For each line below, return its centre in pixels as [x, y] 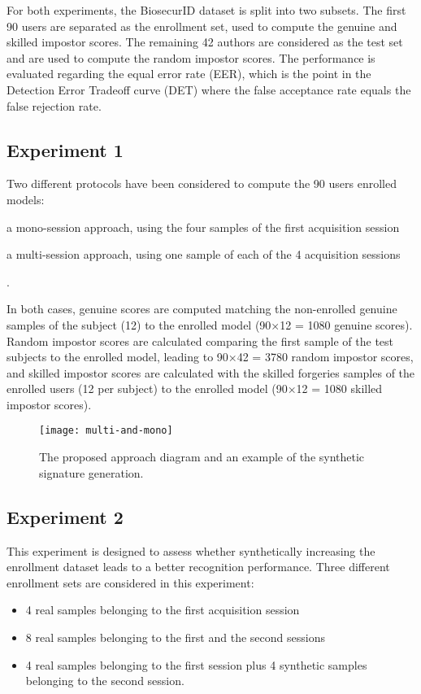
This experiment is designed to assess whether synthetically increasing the [191, 550]
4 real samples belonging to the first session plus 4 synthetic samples [196, 664]
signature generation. [91, 472]
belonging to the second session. [105, 681]
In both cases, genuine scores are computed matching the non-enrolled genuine [202, 309]
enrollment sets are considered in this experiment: [130, 582]
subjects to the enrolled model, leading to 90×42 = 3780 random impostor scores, [210, 357]
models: [26, 199]
